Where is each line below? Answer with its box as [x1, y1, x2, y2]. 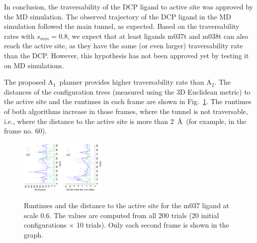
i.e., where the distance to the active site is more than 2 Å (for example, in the [4, 116, 247, 126]
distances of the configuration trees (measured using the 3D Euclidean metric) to [4, 86, 251, 97]
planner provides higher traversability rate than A [59, 77, 212, 87]
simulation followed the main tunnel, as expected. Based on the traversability [4, 21, 240, 31]
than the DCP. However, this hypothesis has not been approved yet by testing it [4, 50, 249, 60]
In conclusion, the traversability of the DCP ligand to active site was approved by [4, 1, 253, 11]
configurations [24, 220, 67, 230]
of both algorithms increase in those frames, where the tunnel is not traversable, [4, 106, 248, 116]
